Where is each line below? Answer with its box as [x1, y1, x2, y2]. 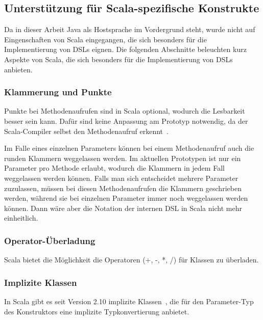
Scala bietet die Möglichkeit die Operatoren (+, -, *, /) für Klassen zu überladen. [4, 254, 259, 265]
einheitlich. [4, 212, 38, 223]
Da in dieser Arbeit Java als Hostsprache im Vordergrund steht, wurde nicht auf [4, 24, 255, 35]
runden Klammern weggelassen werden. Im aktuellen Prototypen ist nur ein [4, 152, 241, 163]
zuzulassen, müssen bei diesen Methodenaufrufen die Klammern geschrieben [4, 182, 242, 193]
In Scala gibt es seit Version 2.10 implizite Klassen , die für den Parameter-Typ [4, 296, 254, 306]
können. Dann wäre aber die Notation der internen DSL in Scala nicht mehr [4, 202, 242, 213]
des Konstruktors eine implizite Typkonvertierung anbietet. [4, 306, 189, 316]
